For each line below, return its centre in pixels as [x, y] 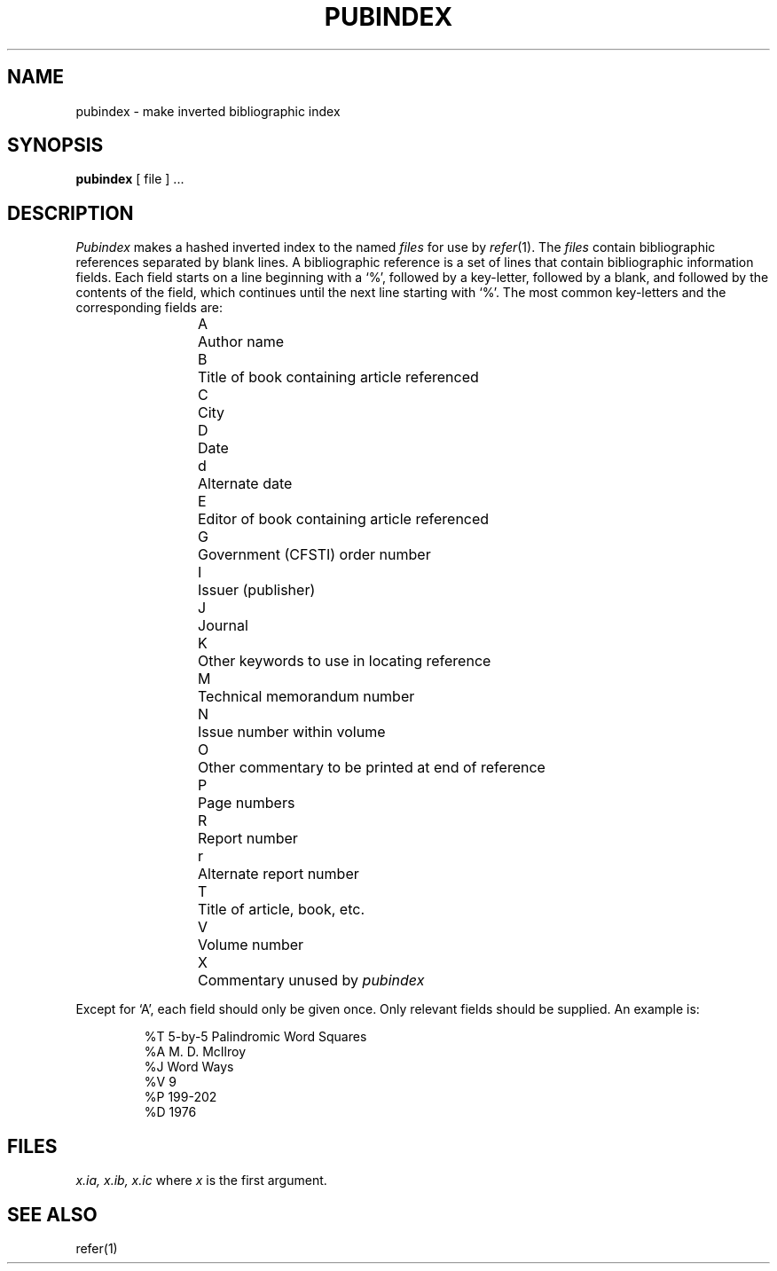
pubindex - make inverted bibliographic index [208, 111]
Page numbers [247, 803]
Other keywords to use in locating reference [345, 661]
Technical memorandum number [306, 697]
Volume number [251, 945]
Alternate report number [279, 874]
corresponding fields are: [149, 308]
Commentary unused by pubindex [311, 981]
